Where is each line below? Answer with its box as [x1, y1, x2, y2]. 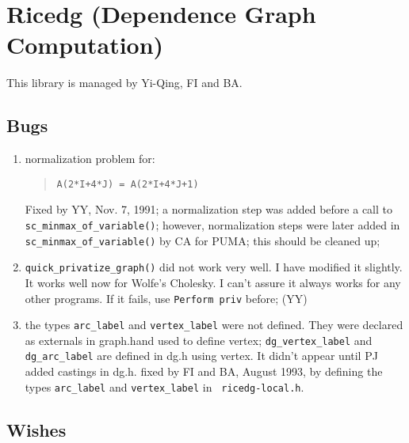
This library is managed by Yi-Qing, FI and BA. [6, 74, 243, 91]
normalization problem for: [25, 150, 155, 167]
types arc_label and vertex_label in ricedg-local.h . [25, 378, 304, 395]
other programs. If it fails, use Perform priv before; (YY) [25, 290, 308, 306]
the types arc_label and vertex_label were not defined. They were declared [25, 316, 403, 333]
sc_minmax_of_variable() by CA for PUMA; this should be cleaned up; [25, 232, 380, 248]
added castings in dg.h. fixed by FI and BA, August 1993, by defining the [25, 363, 383, 380]
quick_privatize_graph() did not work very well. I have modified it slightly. [25, 259, 403, 275]
